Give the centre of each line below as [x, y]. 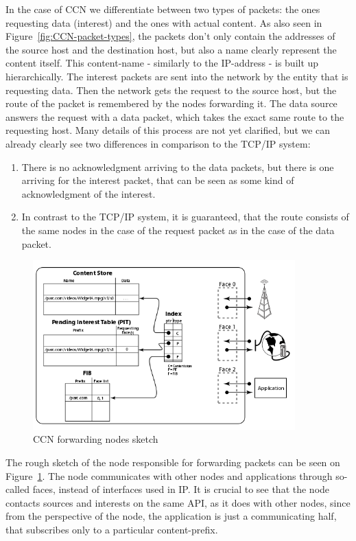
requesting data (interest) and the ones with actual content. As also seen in [164, 22]
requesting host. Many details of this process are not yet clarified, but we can [168, 130]
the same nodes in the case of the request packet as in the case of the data [178, 230]
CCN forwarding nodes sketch [96, 439]
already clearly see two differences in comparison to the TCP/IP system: [158, 143]
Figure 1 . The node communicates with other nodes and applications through [169, 475]
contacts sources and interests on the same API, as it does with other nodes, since [178, 502]
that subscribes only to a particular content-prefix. [112, 529]
